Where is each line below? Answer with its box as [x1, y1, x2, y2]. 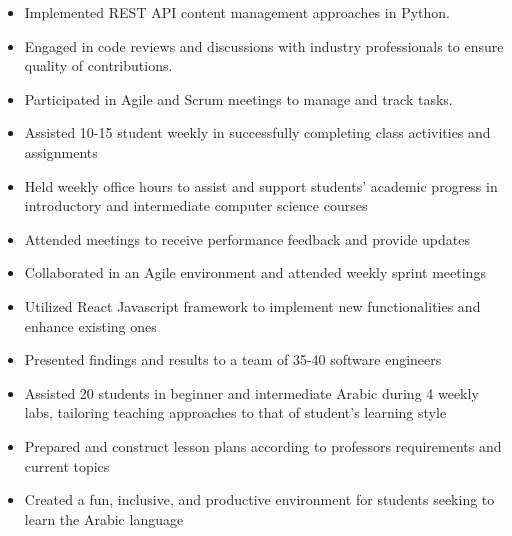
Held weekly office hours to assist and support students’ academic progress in [24, 175, 498, 196]
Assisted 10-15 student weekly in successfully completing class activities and [24, 122, 491, 143]
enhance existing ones [24, 315, 157, 336]
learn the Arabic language [24, 508, 184, 529]
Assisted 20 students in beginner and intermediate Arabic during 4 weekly [24, 382, 479, 403]
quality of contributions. [24, 55, 173, 76]
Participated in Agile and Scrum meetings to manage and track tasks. [24, 88, 453, 109]
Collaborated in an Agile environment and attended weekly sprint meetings [24, 262, 486, 283]
